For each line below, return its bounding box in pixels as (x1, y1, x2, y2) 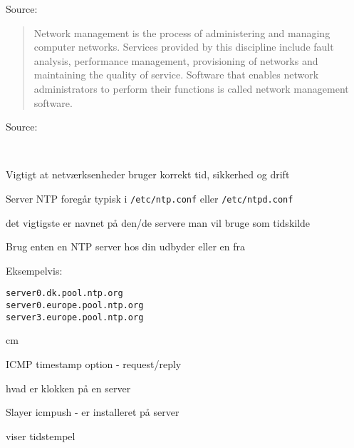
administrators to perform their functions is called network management (33, 81, 349, 96)
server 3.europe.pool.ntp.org (6, 312, 144, 322)
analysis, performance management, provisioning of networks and (33, 53, 318, 68)
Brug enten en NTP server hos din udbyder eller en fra (6, 239, 245, 254)
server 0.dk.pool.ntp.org (6, 288, 123, 299)
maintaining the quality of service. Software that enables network (33, 67, 319, 82)
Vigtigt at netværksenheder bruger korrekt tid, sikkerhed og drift (6, 167, 290, 182)
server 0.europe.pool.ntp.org (6, 300, 144, 311)
